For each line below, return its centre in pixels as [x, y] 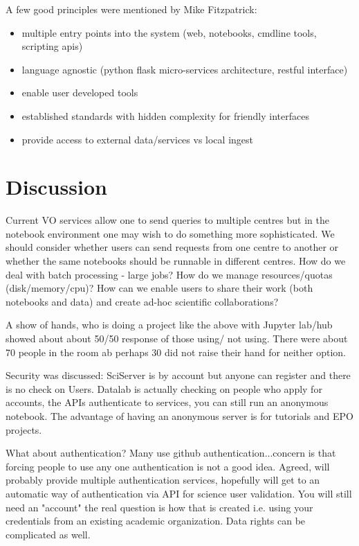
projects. [24, 429]
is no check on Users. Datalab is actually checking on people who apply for [164, 388]
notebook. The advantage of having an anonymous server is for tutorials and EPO [179, 416]
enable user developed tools [80, 93]
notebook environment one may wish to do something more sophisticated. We [170, 233]
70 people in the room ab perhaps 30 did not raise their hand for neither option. [176, 352]
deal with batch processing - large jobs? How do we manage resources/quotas [169, 274]
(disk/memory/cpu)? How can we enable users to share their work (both [159, 288]
